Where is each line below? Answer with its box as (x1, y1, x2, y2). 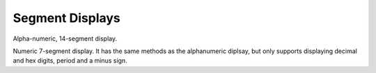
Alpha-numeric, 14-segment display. (13, 34, 118, 43)
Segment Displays (13, 10, 121, 25)
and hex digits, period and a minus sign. (13, 56, 128, 65)
